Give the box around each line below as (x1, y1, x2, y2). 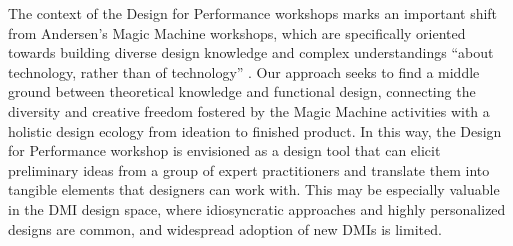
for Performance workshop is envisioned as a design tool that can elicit (8, 140, 441, 161)
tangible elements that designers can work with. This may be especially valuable (8, 179, 500, 200)
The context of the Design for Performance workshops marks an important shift (8, 3, 498, 23)
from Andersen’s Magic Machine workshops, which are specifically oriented (8, 22, 466, 43)
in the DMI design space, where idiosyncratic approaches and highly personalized (8, 198, 506, 219)
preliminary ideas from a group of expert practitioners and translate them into (8, 159, 490, 180)
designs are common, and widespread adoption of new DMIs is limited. (8, 218, 442, 239)
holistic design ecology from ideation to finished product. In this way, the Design (8, 120, 502, 141)
